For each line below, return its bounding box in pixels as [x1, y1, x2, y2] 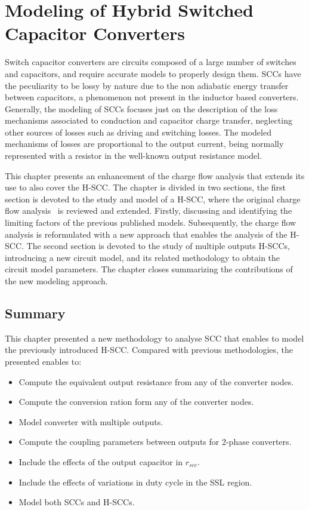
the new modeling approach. [5, 275, 108, 287]
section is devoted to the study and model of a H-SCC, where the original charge [5, 192, 301, 205]
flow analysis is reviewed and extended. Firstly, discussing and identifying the [5, 204, 292, 217]
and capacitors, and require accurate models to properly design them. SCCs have [5, 67, 301, 79]
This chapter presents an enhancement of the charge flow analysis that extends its [5, 169, 305, 182]
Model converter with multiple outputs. [18, 415, 163, 428]
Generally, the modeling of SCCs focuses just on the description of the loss [5, 102, 278, 115]
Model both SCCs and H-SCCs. [18, 496, 135, 508]
